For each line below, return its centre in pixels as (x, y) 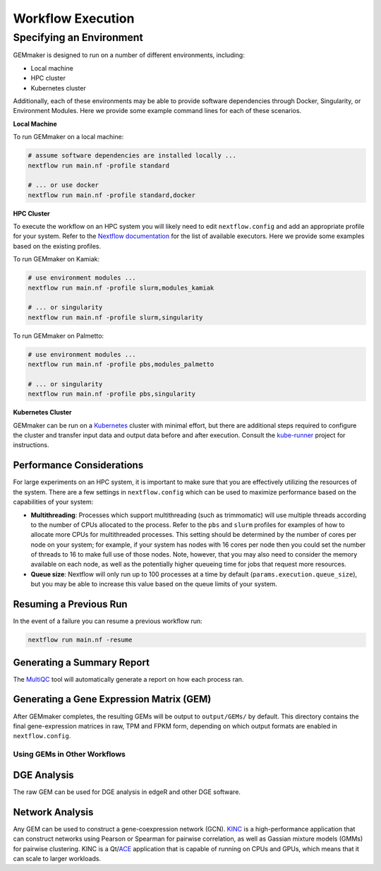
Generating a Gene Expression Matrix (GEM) (112, 699)
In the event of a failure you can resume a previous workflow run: (108, 621)
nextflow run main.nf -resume (80, 640)
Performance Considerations (78, 465)
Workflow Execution (74, 18)
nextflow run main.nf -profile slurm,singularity (115, 317)
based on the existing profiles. (57, 246)
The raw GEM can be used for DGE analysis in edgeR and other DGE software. (127, 792)
